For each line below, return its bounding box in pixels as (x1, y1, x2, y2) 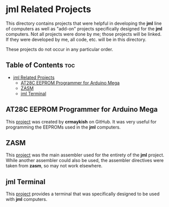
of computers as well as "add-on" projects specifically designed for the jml (6, 25, 162, 31)
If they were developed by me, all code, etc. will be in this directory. (6, 36, 147, 43)
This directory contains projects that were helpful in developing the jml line (6, 20, 162, 26)
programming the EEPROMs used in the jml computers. (6, 124, 121, 130)
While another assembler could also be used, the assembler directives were (6, 157, 164, 163)
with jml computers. (6, 196, 48, 202)
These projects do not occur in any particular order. (6, 46, 113, 52)
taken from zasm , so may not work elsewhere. (6, 163, 103, 169)
